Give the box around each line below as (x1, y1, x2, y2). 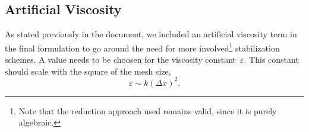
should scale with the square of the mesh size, (5, 65, 171, 77)
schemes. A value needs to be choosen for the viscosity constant (5, 53, 237, 66)
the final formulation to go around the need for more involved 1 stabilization (5, 40, 280, 54)
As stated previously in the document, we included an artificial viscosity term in (5, 28, 297, 40)
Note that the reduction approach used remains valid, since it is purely (18, 104, 277, 117)
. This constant (244, 53, 299, 66)
